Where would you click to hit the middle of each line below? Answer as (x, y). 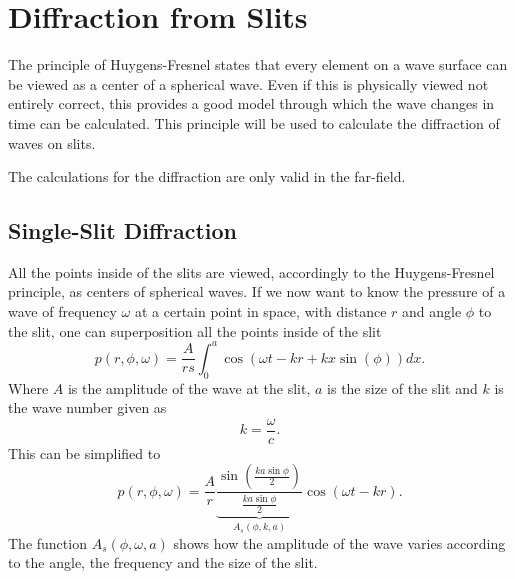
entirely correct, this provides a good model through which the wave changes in (251, 103)
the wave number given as (87, 407)
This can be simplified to (84, 452)
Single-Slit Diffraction (122, 230)
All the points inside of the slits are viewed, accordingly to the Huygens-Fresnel (251, 271)
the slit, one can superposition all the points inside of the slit (195, 330)
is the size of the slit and (402, 387)
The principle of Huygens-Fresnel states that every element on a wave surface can (258, 64)
